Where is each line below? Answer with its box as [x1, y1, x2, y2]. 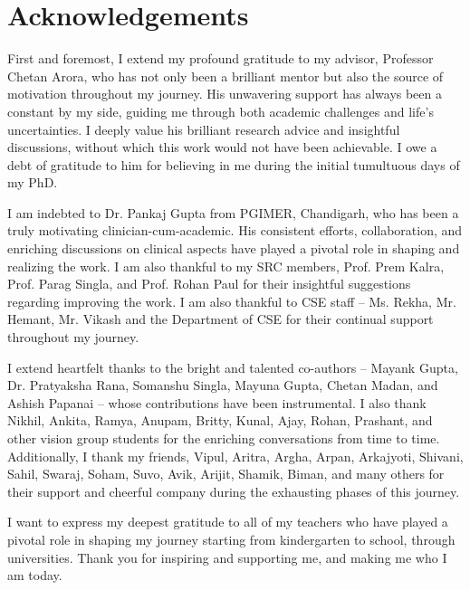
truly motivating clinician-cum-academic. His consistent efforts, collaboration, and [7, 221, 463, 240]
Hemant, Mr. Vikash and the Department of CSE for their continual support [7, 309, 434, 328]
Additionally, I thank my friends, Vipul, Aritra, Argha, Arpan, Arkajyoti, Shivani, [7, 446, 464, 465]
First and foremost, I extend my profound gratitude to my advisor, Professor [7, 49, 434, 68]
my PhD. [7, 173, 58, 192]
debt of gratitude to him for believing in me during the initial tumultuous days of [7, 155, 460, 174]
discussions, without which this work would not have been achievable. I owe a [7, 138, 437, 157]
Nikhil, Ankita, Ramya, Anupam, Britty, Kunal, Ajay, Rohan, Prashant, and [7, 411, 433, 430]
